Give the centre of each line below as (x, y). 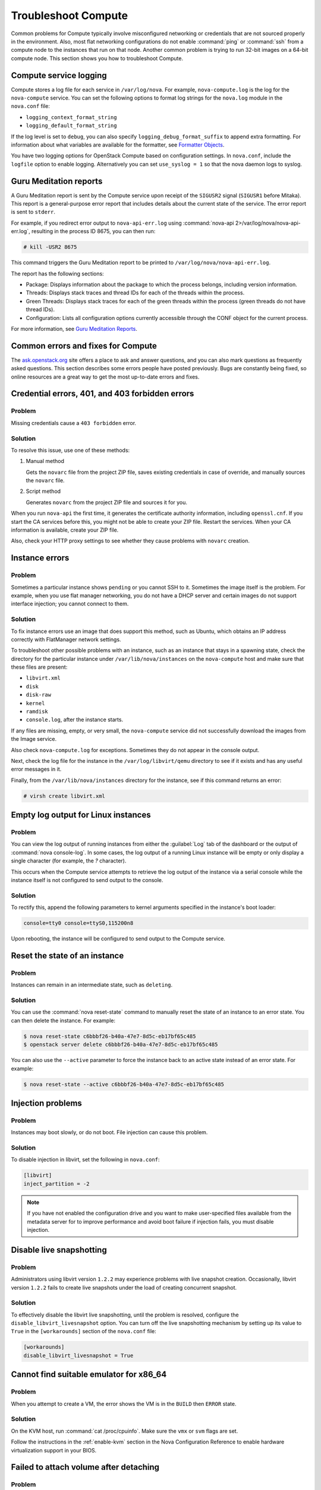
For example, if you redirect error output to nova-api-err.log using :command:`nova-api (122, 223)
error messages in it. (36, 769)
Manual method (45, 461)
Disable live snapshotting (59, 1250)
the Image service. (34, 739)
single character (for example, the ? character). (69, 861)
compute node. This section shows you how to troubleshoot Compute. (97, 58)
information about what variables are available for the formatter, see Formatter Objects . (118, 145)
